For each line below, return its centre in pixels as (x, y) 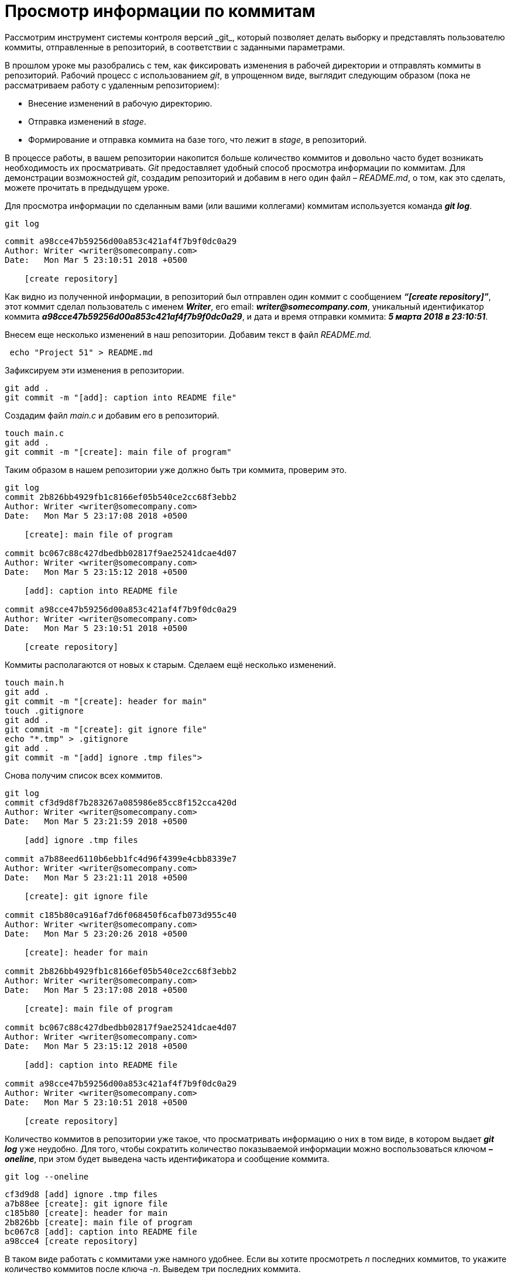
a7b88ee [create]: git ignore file (86, 1203)
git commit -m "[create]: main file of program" (118, 452)
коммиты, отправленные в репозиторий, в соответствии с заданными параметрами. (175, 47)
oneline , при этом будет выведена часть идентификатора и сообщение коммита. (167, 1159)
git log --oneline (47, 1176)
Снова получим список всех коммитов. (84, 775)
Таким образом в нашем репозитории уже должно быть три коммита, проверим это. (176, 469)
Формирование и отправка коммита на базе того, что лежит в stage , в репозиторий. (198, 139)
